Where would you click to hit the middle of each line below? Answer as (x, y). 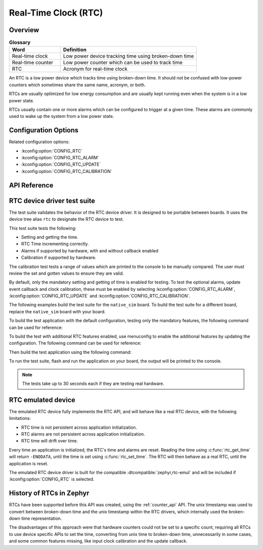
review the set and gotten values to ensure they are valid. (66, 273)
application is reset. (29, 463)
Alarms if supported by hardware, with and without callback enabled (90, 250)
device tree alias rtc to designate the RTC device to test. (66, 219)
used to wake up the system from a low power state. (62, 116)
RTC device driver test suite (52, 200)
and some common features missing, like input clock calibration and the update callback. (98, 541)
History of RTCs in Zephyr (49, 493)
